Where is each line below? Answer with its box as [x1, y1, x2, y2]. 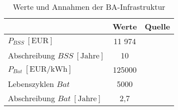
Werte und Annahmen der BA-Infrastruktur [12, 1, 166, 12]
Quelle [144, 21, 170, 32]
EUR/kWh [29, 65, 68, 73]
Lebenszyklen [8, 78, 54, 89]
